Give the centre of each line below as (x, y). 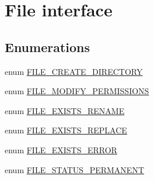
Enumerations (48, 47)
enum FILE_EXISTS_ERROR (61, 149)
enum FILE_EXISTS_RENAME (65, 110)
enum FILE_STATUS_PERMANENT (75, 169)
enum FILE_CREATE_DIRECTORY (74, 71)
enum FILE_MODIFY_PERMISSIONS (77, 91)
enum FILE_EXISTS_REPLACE (66, 130)
